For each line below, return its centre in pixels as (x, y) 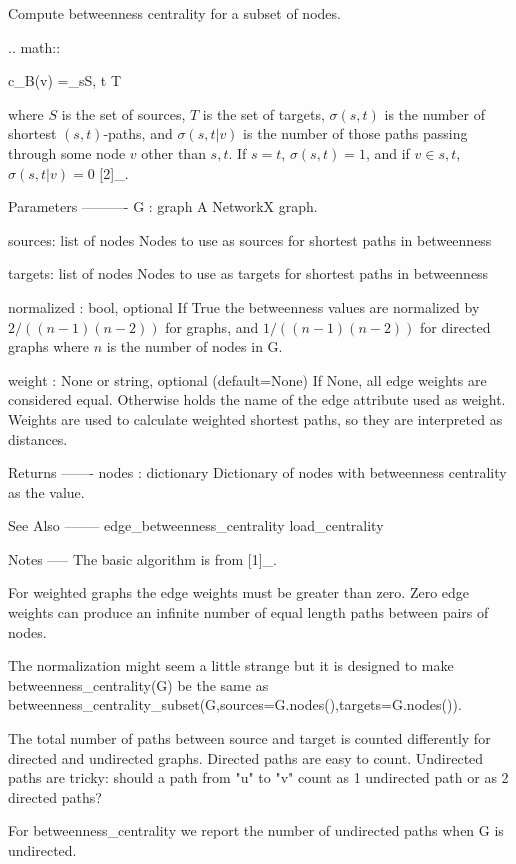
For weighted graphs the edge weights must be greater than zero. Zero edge (239, 592)
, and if (387, 152)
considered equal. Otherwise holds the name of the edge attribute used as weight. (257, 399)
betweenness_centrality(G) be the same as (138, 684)
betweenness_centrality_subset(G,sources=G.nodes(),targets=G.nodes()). (235, 704)
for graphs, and (212, 326)
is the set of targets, (263, 113)
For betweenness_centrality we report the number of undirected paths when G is (256, 830)
